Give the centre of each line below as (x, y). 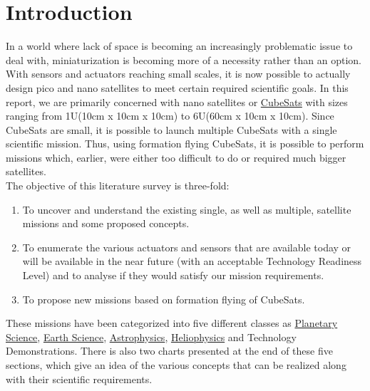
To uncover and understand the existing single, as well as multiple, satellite (187, 209)
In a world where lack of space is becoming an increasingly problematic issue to (179, 46)
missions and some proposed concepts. (106, 223)
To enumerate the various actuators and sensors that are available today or (187, 247)
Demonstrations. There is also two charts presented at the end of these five (169, 351)
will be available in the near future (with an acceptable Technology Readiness (192, 261)
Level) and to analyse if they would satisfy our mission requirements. (173, 275)
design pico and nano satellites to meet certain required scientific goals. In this (177, 87)
